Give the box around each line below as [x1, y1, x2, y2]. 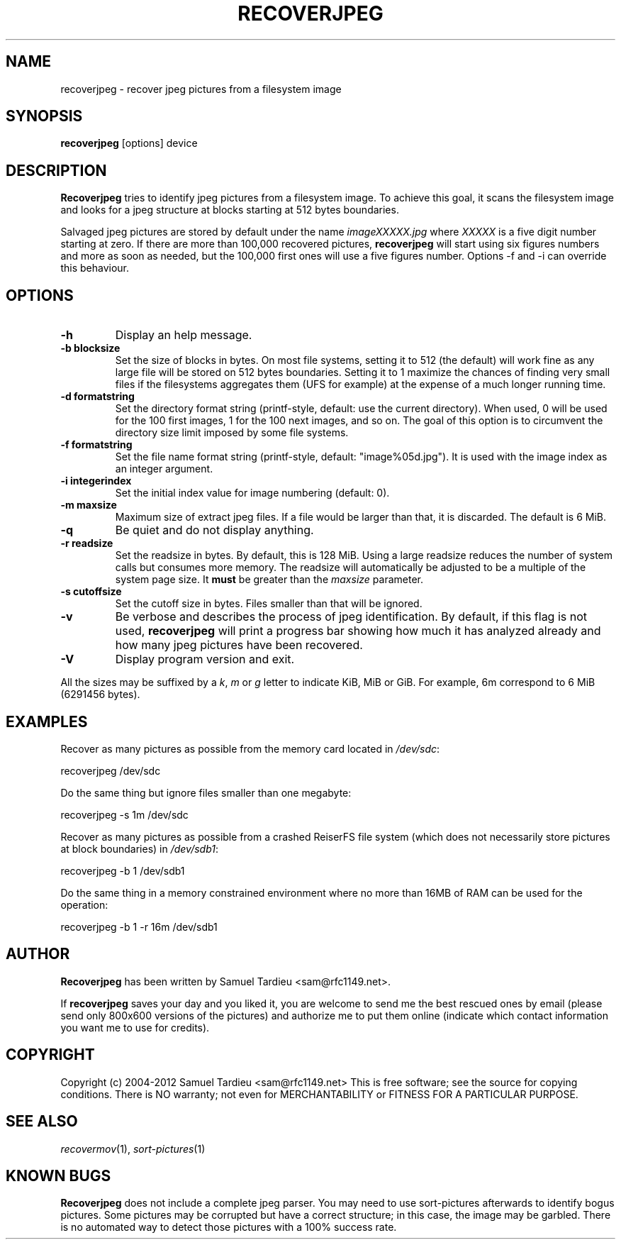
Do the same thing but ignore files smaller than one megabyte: [60, 786, 352, 799]
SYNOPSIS [6, 107, 83, 126]
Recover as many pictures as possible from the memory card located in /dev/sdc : [60, 742, 440, 755]
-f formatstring [60, 438, 133, 451]
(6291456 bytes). [60, 688, 140, 701]
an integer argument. [115, 463, 213, 475]
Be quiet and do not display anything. [115, 523, 314, 538]
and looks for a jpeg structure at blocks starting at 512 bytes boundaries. [60, 204, 399, 216]
